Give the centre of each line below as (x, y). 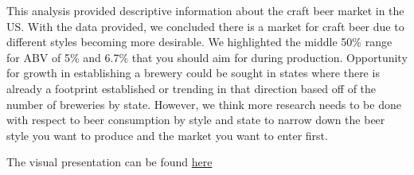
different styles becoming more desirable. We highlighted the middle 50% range (199, 42)
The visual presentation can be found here (109, 162)
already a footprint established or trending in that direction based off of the (191, 88)
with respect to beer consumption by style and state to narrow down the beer (196, 120)
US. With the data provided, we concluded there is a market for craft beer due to (205, 26)
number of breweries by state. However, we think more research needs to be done (204, 104)
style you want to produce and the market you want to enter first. (167, 135)
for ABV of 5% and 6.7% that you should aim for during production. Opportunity (207, 57)
